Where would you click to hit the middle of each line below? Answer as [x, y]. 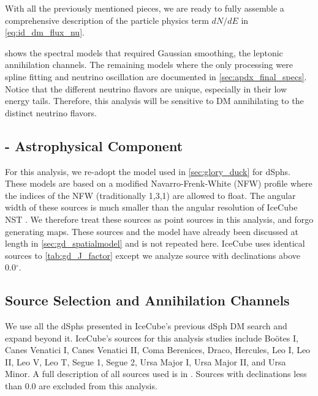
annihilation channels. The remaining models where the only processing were [149, 65]
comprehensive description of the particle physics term [107, 20]
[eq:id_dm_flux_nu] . [45, 32]
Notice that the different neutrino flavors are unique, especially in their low [146, 88]
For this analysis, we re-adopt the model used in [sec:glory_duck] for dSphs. [148, 171]
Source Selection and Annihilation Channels [147, 300]
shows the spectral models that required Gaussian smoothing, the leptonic [144, 52]
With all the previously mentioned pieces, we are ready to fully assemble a [145, 8]
